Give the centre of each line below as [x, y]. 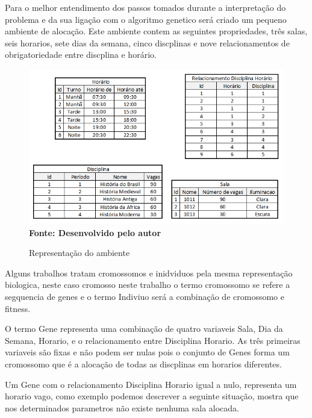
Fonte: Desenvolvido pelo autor [95, 232]
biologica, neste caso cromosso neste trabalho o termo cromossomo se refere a [148, 285]
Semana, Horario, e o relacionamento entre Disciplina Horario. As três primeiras [153, 340]
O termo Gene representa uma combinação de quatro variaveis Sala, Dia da [144, 329]
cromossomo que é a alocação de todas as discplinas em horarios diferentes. [143, 364]
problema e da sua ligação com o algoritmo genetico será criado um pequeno [146, 19]
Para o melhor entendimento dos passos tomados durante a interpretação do [145, 7]
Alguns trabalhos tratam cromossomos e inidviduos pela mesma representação [149, 273]
